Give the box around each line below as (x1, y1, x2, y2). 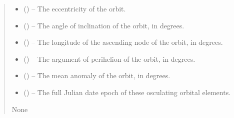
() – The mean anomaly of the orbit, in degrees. (23, 70, 170, 81)
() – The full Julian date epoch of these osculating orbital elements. (23, 87, 231, 97)
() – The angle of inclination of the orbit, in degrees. (23, 20, 184, 30)
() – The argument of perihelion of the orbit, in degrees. (23, 53, 195, 64)
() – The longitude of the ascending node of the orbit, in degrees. (23, 37, 223, 47)
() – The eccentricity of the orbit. (23, 3, 126, 13)
